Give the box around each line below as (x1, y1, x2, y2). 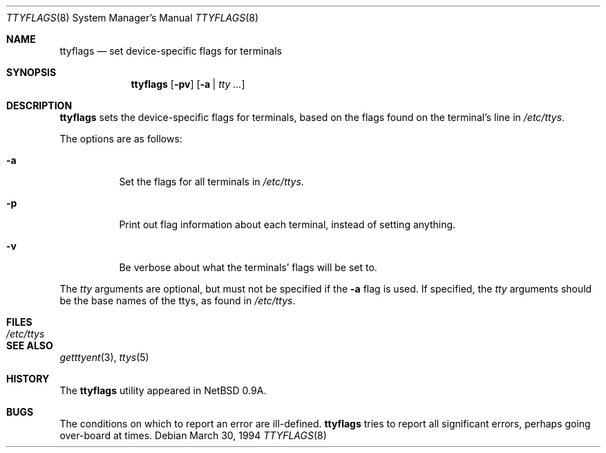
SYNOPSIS (6, 66, 57, 78)
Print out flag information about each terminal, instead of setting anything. (119, 219, 456, 230)
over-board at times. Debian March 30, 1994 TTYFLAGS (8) (59, 429, 327, 441)
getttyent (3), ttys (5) (59, 351, 149, 363)
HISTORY (6, 373, 50, 385)
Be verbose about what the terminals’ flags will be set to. (119, 261, 377, 273)
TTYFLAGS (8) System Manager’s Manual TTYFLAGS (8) (6, 12, 259, 24)
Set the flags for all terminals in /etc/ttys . (119, 176, 304, 187)
